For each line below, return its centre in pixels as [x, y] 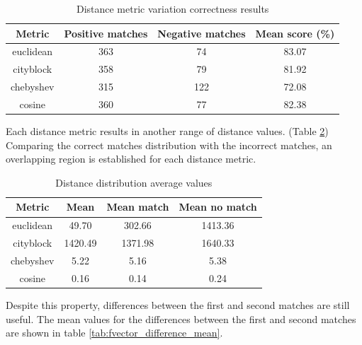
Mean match [138, 207]
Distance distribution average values [134, 182]
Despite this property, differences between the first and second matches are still [178, 304]
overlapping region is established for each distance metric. [131, 159]
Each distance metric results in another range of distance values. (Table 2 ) [167, 131]
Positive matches [106, 33]
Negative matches [202, 33]
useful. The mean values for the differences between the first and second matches [181, 318]
